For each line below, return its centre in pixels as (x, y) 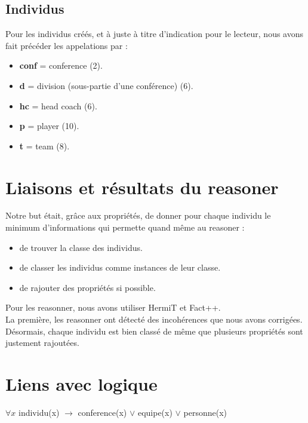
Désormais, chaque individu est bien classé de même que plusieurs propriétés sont (154, 331)
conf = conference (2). (61, 65)
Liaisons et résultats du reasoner (142, 187)
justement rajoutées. (42, 343)
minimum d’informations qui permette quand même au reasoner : (125, 227)
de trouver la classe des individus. (81, 247)
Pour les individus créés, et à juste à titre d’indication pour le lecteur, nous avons (155, 34)
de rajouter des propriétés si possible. (87, 287)
